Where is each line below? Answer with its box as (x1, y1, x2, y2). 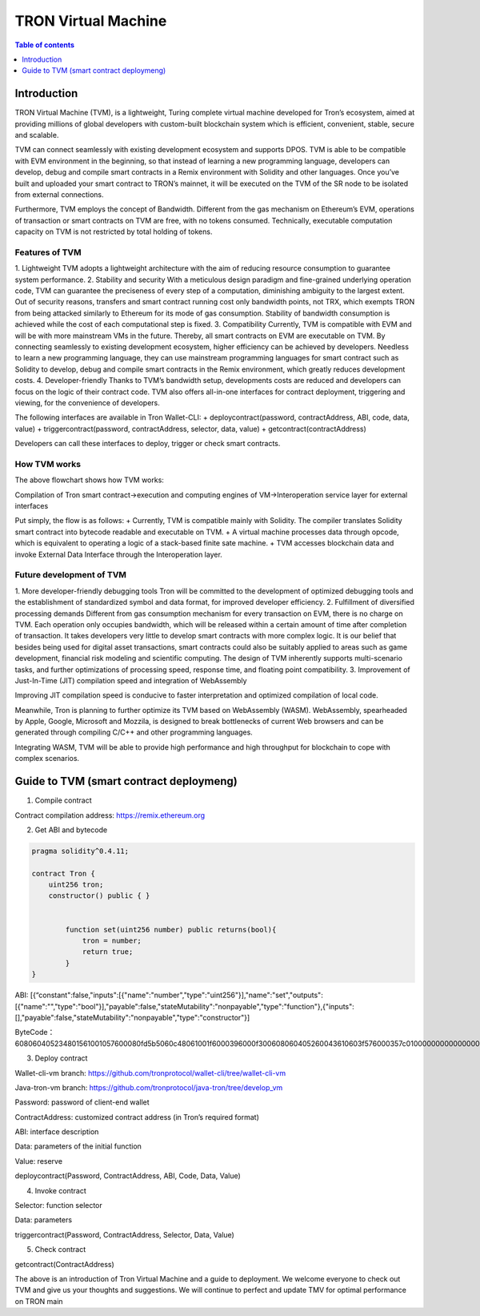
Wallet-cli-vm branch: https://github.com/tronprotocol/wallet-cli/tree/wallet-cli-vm (14, 1068, 286, 1077)
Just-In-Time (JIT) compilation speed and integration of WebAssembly (14, 675, 247, 685)
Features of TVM (14, 247, 82, 258)
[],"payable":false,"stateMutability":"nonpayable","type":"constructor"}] (14, 1012, 250, 1022)
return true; (82, 948, 134, 956)
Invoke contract (34, 1185, 87, 1195)
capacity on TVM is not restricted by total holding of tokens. (14, 227, 213, 236)
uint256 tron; (48, 880, 104, 889)
